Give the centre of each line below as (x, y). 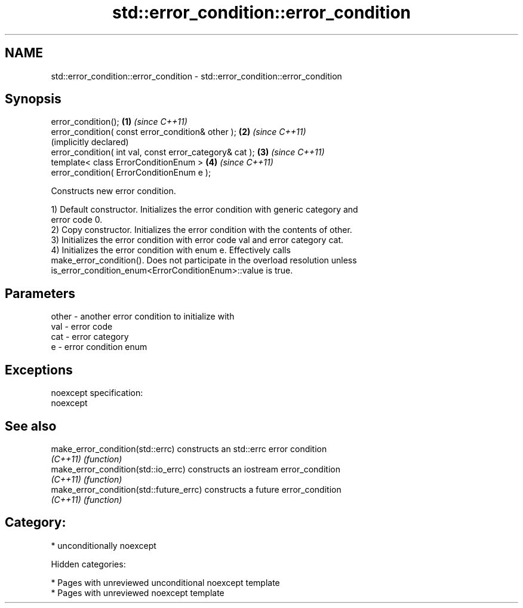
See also (31, 426)
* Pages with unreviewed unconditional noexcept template (165, 582)
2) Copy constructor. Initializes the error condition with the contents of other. (201, 230)
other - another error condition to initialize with (143, 317)
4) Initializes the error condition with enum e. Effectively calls (171, 250)
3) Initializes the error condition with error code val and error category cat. (197, 240)
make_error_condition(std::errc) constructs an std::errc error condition (189, 449)
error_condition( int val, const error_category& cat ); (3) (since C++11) (188, 152)
